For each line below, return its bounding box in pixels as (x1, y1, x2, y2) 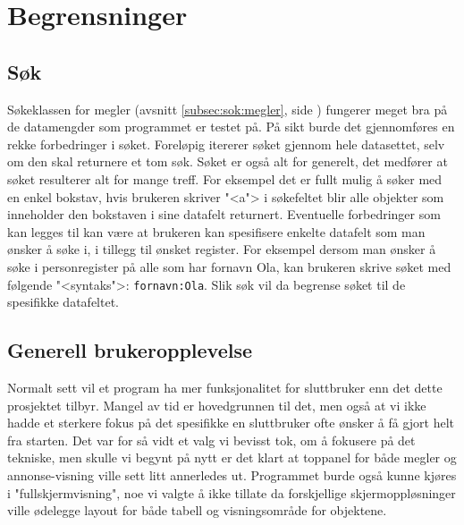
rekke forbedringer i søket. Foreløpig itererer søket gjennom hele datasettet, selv (7, 134, 445, 153)
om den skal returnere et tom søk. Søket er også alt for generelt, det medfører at (7, 152, 448, 171)
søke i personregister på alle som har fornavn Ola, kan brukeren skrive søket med (7, 257, 451, 275)
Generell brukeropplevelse (7, 336, 253, 364)
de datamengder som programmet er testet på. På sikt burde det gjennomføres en (7, 117, 455, 136)
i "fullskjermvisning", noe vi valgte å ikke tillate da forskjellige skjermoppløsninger (7, 483, 456, 502)
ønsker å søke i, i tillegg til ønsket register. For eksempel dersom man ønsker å (7, 240, 436, 258)
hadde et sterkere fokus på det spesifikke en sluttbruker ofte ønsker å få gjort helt (7, 413, 455, 432)
